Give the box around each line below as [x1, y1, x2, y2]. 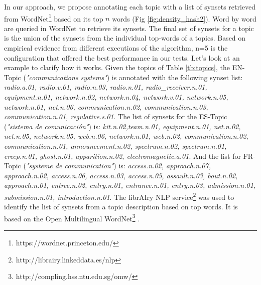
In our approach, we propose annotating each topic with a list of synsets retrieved [4, 2, 256, 12]
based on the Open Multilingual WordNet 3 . [4, 211, 140, 223]
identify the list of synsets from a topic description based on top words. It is [4, 201, 238, 212]
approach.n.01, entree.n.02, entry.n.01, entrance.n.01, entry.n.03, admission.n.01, [4, 180, 256, 190]
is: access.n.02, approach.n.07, [118, 160, 211, 171]
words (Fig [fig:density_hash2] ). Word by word [112, 13, 256, 24]
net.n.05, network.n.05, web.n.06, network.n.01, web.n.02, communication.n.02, [4, 131, 248, 141]
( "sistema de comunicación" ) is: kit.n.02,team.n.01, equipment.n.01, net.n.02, [4, 121, 241, 131]
